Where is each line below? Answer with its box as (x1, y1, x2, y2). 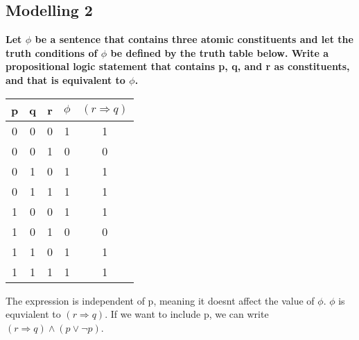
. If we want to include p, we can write (105, 307, 269, 321)
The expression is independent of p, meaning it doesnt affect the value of (6, 293, 315, 307)
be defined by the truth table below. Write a (110, 45, 329, 60)
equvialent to (6, 307, 61, 321)
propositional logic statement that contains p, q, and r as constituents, (6, 59, 350, 74)
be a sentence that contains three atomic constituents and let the (35, 32, 353, 46)
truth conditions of (6, 45, 98, 60)
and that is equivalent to (6, 72, 125, 87)
